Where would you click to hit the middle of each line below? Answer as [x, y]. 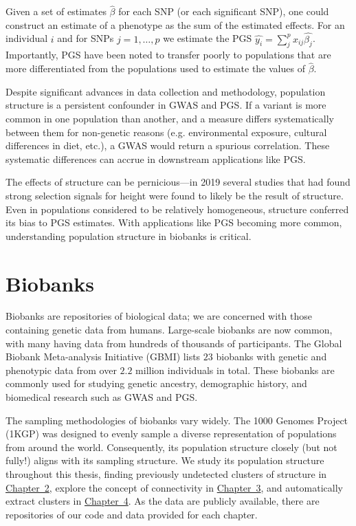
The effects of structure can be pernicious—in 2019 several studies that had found [178, 182]
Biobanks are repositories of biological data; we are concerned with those [159, 316]
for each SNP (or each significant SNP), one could [224, 11]
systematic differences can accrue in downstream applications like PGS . [156, 158]
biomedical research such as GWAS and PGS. [102, 397]
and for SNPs [86, 38]
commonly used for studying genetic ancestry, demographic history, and [156, 383]
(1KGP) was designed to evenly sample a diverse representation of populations [171, 434]
